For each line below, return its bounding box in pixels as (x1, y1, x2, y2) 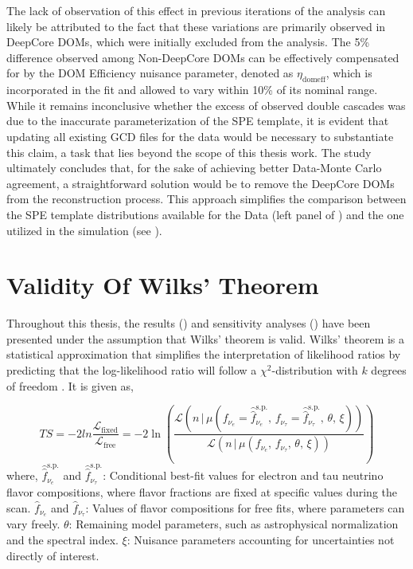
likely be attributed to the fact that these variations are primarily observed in (6, 18, 386, 34)
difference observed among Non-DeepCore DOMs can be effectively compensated (6, 49, 399, 65)
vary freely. (6, 516, 60, 532)
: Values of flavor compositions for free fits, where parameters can (85, 499, 405, 516)
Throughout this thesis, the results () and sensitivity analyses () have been (6, 315, 371, 332)
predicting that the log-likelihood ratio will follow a (6, 362, 257, 379)
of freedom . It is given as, (6, 377, 134, 394)
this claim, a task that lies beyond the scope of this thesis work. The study (6, 143, 372, 160)
